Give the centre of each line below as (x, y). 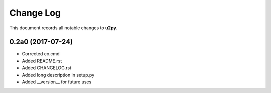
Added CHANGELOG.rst (47, 68)
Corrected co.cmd (41, 54)
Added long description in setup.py (58, 75)
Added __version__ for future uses (57, 82)
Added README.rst (42, 61)
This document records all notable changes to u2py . (63, 28)
